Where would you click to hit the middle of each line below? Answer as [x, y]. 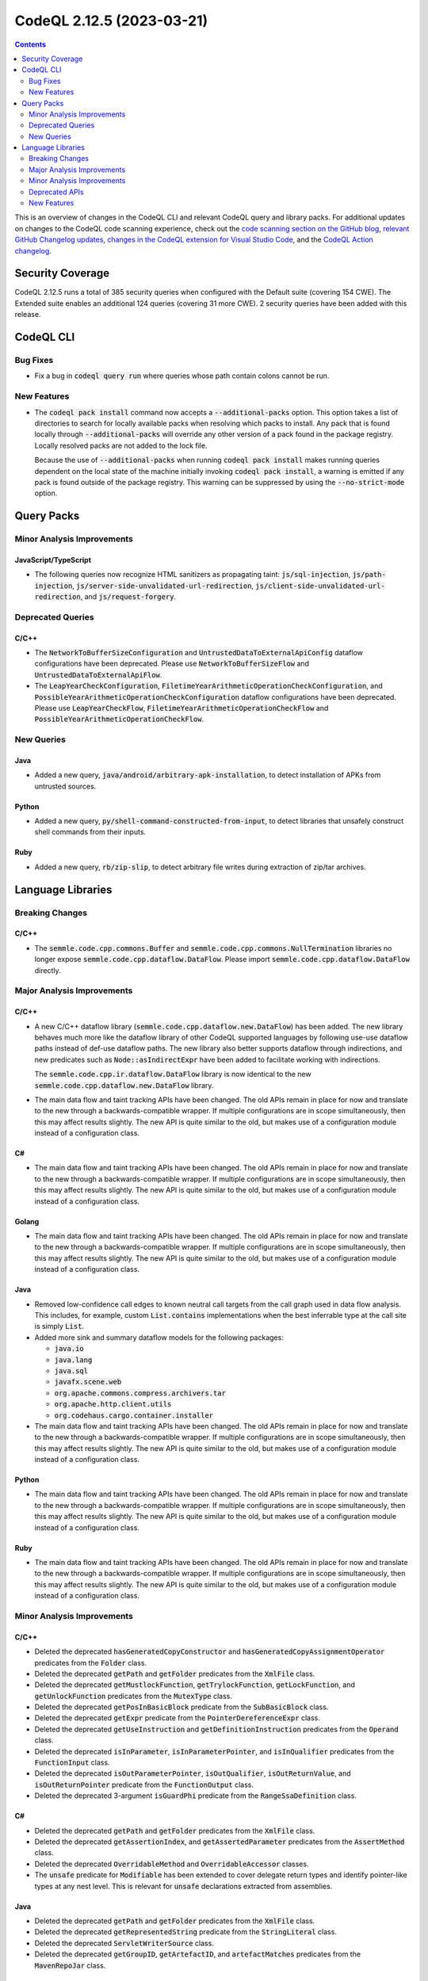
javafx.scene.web [88, 1382]
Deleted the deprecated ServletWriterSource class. [124, 1943]
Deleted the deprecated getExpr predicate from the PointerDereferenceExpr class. [177, 1718]
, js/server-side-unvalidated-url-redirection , [162, 586]
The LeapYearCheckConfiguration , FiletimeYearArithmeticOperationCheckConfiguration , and [209, 686]
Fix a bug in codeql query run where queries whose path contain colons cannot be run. [182, 376]
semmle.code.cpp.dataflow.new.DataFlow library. [124, 1085]
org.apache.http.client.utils [113, 1404]
